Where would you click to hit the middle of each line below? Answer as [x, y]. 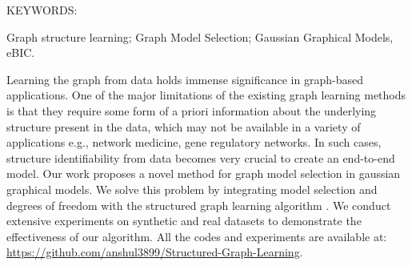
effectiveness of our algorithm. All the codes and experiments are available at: [197, 236]
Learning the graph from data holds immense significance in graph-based [185, 79]
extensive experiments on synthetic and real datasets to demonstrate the [184, 221]
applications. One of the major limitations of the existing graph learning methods [206, 95]
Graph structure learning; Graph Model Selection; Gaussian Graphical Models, [200, 36]
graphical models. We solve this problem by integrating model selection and [192, 189]
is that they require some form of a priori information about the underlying [192, 110]
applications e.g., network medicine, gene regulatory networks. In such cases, [194, 142]
